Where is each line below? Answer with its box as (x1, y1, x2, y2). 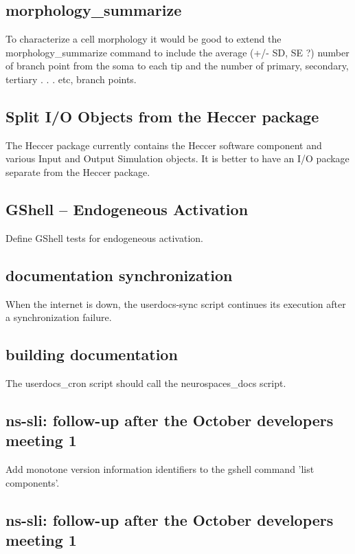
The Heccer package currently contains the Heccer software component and (5, 137, 322, 152)
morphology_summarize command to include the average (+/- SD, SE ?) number (5, 45, 350, 59)
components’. (5, 475, 60, 489)
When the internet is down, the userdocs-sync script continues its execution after (5, 296, 346, 311)
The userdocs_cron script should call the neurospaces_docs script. (5, 375, 286, 390)
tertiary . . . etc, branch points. (5, 71, 137, 86)
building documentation (5, 344, 178, 365)
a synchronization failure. (5, 310, 112, 324)
